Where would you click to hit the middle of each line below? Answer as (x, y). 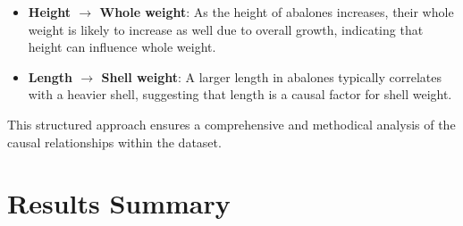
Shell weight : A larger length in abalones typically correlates (272, 76)
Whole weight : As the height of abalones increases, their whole (277, 12)
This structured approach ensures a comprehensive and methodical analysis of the (231, 124)
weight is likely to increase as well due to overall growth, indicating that (226, 29)
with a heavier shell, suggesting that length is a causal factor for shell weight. (240, 94)
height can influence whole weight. (122, 47)
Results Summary (119, 203)
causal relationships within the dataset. (114, 142)
